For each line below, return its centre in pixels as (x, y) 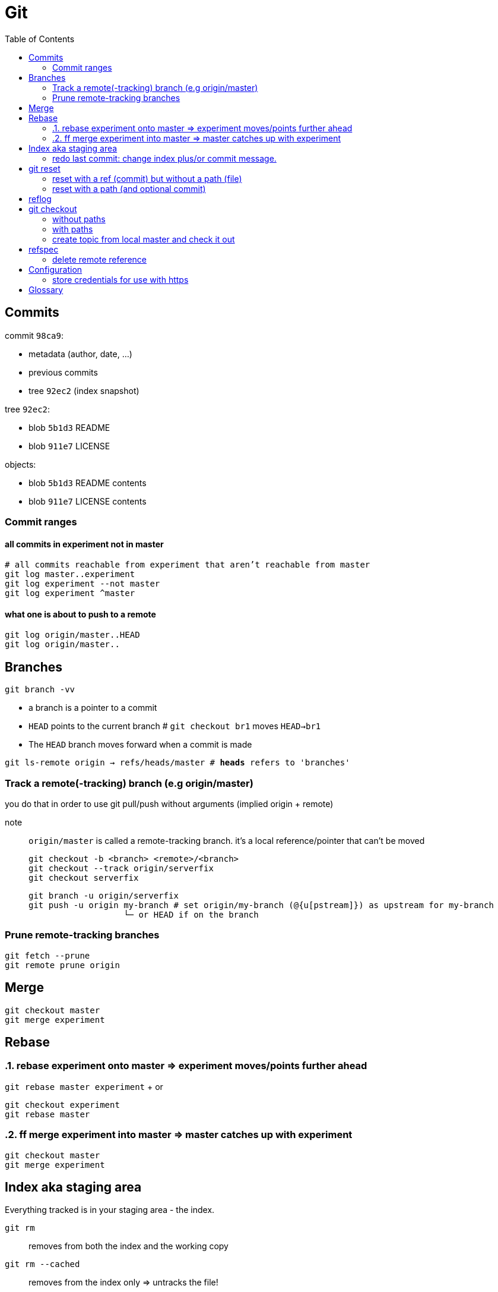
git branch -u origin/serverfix (104, 896)
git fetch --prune (47, 955)
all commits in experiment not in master (84, 544)
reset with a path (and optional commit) (129, 188)
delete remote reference (99, 259)
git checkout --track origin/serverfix (121, 868)
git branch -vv (40, 690)
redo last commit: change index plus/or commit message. (164, 158)
